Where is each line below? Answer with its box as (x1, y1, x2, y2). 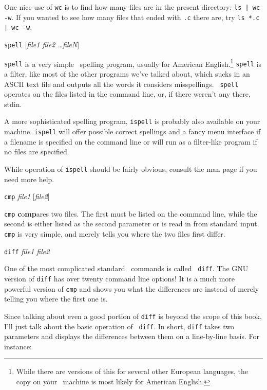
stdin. (4, 98, 22, 109)
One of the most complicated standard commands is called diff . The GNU (4, 263, 249, 274)
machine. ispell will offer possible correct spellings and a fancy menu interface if (4, 126, 261, 137)
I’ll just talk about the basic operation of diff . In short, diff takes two (4, 321, 234, 331)
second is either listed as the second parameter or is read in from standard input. (4, 218, 259, 229)
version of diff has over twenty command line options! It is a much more (4, 273, 235, 283)
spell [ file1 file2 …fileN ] (4, 39, 80, 49)
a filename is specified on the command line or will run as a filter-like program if (4, 136, 257, 147)
